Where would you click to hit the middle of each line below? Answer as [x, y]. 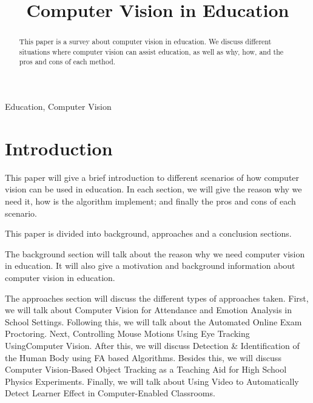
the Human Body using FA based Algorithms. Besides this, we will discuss [143, 357]
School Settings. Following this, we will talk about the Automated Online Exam [153, 321]
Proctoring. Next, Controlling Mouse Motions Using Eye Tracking [127, 334]
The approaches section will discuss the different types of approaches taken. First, [157, 298]
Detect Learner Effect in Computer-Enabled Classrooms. [110, 393]
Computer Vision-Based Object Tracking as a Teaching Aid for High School [146, 369]
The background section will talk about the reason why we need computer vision [155, 253]
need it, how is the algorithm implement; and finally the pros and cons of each [150, 201]
